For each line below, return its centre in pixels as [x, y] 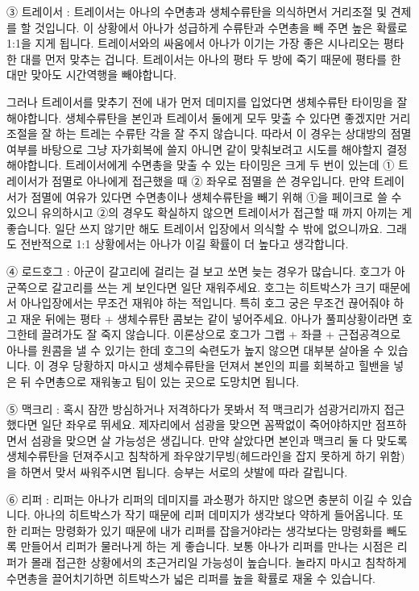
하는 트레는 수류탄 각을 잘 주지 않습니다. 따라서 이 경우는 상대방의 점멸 [233, 133]
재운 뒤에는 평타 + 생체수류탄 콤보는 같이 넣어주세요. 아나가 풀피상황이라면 [209, 318]
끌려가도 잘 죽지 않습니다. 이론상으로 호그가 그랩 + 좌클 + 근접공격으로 [221, 334]
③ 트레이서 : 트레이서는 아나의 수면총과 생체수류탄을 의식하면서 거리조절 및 [197, 11]
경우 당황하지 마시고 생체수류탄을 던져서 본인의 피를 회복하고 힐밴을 [219, 366]
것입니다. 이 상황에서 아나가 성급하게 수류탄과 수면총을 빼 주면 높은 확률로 [221, 27]
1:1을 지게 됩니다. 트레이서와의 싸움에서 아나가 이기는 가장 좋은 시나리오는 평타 [205, 43]
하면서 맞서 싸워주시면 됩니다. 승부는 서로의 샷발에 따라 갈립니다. [184, 472]
